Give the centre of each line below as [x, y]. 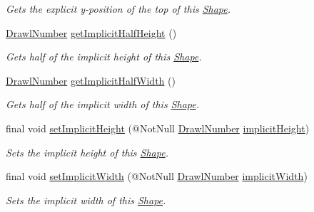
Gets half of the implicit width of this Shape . [103, 104]
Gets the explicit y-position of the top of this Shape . [118, 9]
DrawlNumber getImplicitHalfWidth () [91, 80]
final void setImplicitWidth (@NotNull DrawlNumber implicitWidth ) [157, 176]
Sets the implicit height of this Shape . [87, 152]
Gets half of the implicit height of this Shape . [104, 57]
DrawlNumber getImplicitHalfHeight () [91, 32]
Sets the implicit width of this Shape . [86, 200]
